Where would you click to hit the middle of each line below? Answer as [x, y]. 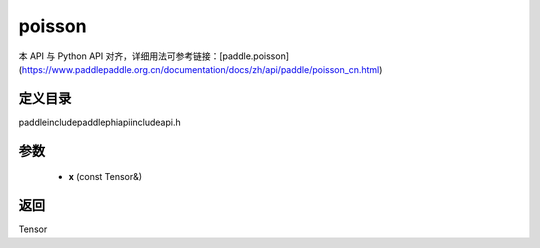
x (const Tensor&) [105, 177]
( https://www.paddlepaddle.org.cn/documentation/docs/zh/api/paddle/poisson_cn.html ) [200, 69]
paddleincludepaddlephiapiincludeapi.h [99, 122]
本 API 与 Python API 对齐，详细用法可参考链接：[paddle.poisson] [154, 56]
